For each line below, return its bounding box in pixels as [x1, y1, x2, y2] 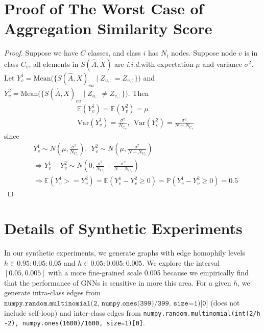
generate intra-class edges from [4, 287, 101, 298]
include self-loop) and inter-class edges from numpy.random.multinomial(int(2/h [4, 307, 260, 318]
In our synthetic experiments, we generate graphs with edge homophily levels [4, 247, 245, 258]
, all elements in [29, 58, 79, 69]
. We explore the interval [142, 257, 220, 268]
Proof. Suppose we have [4, 47, 78, 58]
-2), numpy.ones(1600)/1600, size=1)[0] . [4, 317, 145, 328]
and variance [202, 58, 242, 69]
